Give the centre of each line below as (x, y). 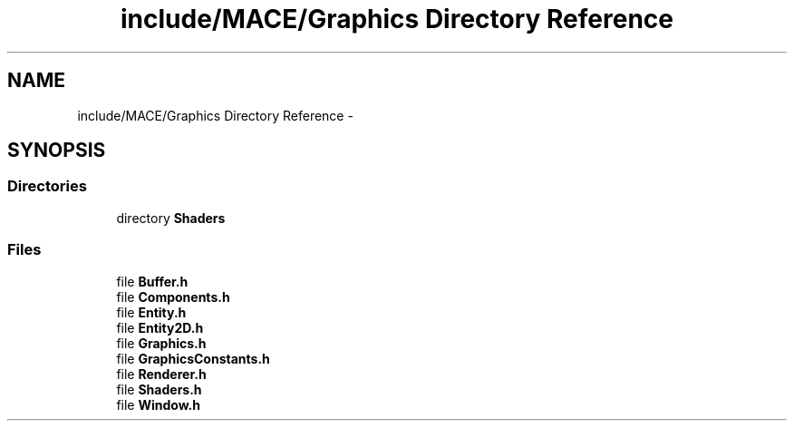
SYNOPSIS (57, 151)
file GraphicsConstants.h (193, 358)
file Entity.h (151, 312)
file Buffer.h (152, 281)
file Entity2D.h (160, 327)
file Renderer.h (161, 374)
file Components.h (173, 297)
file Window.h (158, 404)
